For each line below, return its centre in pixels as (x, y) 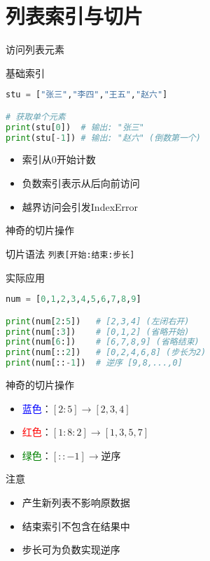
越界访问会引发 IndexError (80, 206)
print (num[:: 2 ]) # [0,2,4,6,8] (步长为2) (106, 353)
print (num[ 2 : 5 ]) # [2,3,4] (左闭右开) (98, 321)
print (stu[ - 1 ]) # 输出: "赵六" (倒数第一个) (103, 138)
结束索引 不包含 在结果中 (76, 526)
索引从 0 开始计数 (59, 159)
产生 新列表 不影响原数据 (76, 502)
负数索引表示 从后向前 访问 (81, 183)
